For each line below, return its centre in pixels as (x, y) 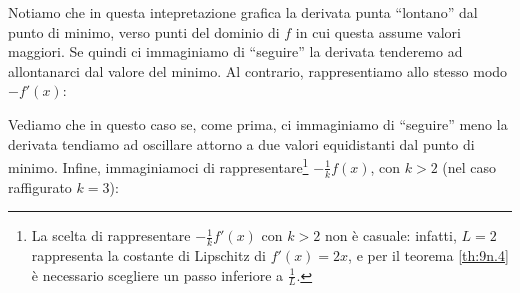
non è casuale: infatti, (390, 235)
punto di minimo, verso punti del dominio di (144, 31)
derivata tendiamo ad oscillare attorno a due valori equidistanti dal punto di (241, 143)
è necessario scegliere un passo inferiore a (157, 274)
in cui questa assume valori (378, 31)
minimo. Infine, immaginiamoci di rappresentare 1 (158, 165)
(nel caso (469, 166)
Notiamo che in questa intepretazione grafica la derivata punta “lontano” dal (243, 12)
